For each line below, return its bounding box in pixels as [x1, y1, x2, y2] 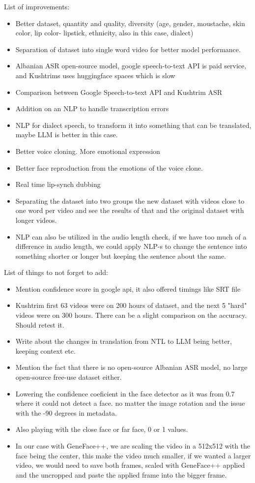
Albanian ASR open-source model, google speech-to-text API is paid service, [15, 60, 247, 71]
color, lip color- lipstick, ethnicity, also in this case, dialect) [15, 28, 194, 38]
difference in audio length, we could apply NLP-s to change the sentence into [15, 241, 247, 251]
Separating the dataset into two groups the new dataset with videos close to [15, 195, 245, 206]
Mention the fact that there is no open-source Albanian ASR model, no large [15, 362, 248, 372]
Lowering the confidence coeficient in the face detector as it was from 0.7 [15, 388, 235, 398]
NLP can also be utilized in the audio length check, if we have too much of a [15, 231, 247, 241]
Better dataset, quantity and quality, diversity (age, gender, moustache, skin [15, 18, 245, 28]
